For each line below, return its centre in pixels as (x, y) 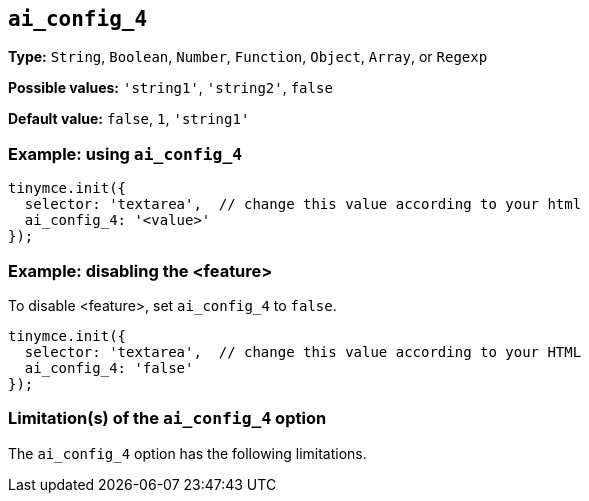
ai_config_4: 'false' (109, 367)
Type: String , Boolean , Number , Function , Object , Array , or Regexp (248, 57)
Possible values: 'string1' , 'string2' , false (170, 88)
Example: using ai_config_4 (125, 153)
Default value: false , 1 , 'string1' (129, 119)
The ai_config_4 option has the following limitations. (187, 453)
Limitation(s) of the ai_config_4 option (167, 418)
